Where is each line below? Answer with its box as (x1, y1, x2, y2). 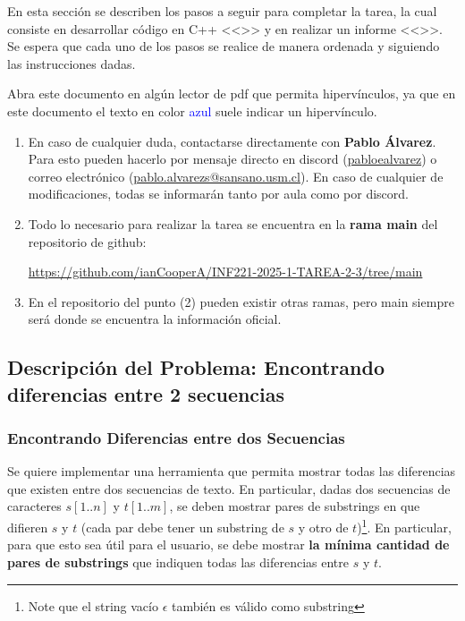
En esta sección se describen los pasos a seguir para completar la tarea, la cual (7, 2, 437, 20)
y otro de (298, 517, 349, 536)
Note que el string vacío (28, 596, 158, 615)
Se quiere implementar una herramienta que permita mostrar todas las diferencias (7, 462, 456, 481)
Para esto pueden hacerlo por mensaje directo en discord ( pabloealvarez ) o (28, 149, 437, 168)
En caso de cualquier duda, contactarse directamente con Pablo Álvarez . (28, 132, 436, 150)
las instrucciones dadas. (7, 54, 136, 72)
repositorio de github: (28, 232, 147, 251)
